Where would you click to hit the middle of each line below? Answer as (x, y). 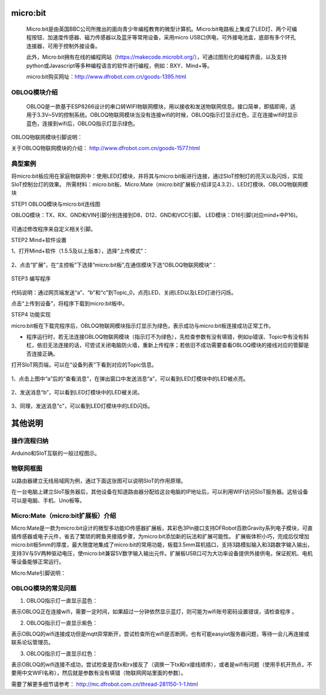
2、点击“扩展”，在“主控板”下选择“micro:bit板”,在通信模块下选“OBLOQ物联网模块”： (114, 265)
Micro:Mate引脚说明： (39, 573)
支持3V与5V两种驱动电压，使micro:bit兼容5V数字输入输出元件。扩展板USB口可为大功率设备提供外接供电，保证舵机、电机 (162, 553)
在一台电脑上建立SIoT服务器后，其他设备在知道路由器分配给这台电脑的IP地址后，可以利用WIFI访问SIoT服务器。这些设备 (160, 492)
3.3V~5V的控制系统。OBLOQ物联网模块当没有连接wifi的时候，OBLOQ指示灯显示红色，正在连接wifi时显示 (167, 115)
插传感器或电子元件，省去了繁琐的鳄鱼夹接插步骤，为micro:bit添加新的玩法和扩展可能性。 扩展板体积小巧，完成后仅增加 (160, 537)
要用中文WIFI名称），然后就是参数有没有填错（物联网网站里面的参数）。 (99, 673)
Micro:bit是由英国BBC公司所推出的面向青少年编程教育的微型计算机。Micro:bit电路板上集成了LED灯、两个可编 (162, 29)
